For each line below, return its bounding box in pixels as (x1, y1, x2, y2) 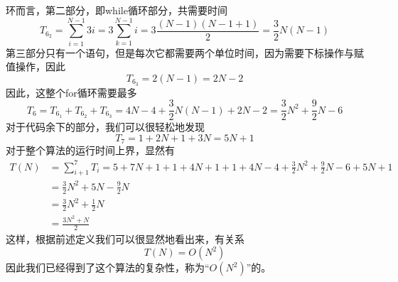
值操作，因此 (6, 59, 65, 74)
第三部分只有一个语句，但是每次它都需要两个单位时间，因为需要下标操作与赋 (6, 45, 364, 60)
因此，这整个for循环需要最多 (6, 85, 137, 99)
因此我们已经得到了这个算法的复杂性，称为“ (6, 260, 210, 275)
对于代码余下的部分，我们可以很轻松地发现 (6, 119, 205, 134)
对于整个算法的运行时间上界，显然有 (6, 143, 175, 158)
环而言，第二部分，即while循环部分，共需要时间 (6, 3, 227, 17)
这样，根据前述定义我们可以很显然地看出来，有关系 (6, 231, 244, 246)
